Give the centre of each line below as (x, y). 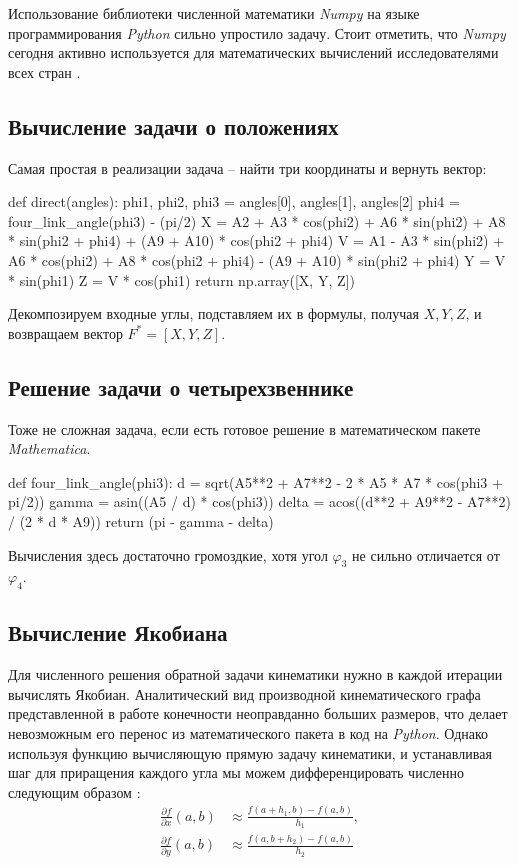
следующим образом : (74, 791)
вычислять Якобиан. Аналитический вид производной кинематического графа (244, 693)
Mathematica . (49, 448)
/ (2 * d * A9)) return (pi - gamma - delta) (141, 520)
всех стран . (44, 71)
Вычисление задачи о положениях (173, 125)
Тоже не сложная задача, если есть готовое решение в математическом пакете (244, 428)
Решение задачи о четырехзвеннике (181, 386)
